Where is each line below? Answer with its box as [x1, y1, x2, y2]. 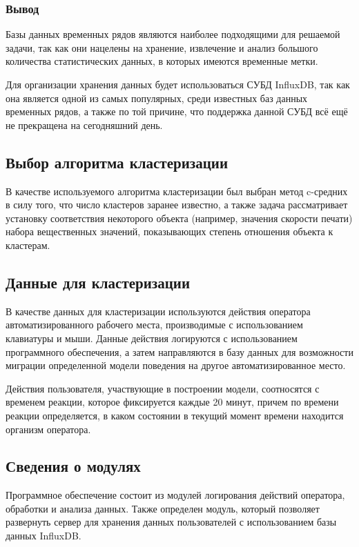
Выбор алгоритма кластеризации [6, 151, 228, 172]
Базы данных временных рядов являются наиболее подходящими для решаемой [6, 27, 340, 41]
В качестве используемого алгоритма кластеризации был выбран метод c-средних [6, 183, 348, 198]
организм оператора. [6, 421, 91, 436]
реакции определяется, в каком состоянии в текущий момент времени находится [6, 408, 344, 422]
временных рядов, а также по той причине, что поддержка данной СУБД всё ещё [6, 104, 348, 119]
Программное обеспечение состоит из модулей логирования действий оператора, [6, 488, 345, 502]
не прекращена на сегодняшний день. [6, 117, 163, 132]
